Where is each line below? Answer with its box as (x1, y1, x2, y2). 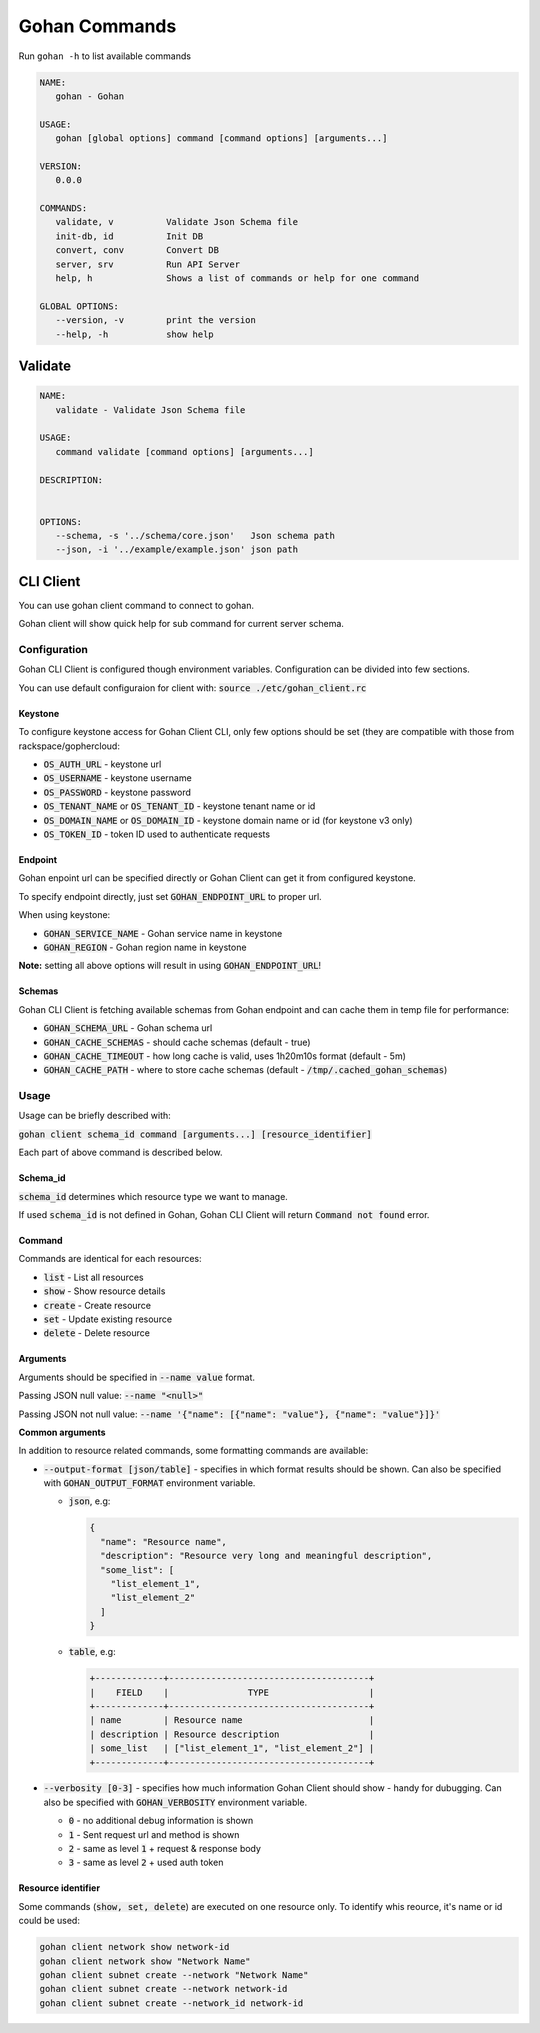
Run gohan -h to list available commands (18, 50, 192, 62)
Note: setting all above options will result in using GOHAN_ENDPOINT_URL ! (18, 960, 322, 972)
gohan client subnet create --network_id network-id (39, 1997, 304, 2009)
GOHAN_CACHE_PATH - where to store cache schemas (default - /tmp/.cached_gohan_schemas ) (43, 1064, 448, 1076)
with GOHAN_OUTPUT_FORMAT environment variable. (43, 1477, 256, 1489)
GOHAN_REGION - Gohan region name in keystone (43, 941, 247, 953)
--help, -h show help (55, 328, 214, 340)
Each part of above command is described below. (18, 1146, 223, 1159)
